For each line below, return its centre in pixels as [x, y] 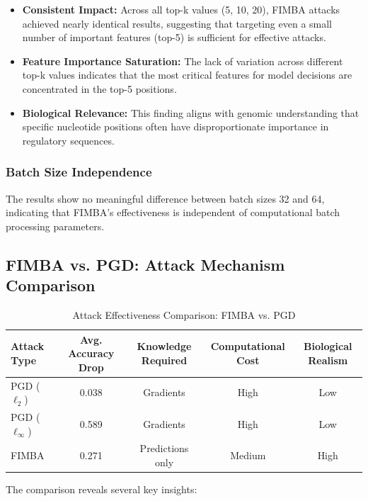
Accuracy [91, 353]
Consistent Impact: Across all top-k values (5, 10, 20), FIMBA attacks [181, 9]
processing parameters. [55, 226]
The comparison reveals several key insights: [102, 489]
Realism [328, 360]
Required [164, 360]
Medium [248, 455]
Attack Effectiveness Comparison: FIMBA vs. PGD [184, 314]
